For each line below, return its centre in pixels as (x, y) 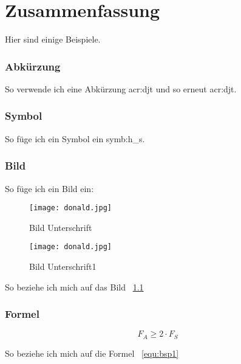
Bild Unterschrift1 (63, 266)
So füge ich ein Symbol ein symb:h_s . (75, 138)
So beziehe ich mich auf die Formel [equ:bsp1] (92, 353)
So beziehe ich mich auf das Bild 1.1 (74, 287)
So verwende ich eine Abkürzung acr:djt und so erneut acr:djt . (121, 88)
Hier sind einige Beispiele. (53, 39)
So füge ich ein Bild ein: (49, 188)
